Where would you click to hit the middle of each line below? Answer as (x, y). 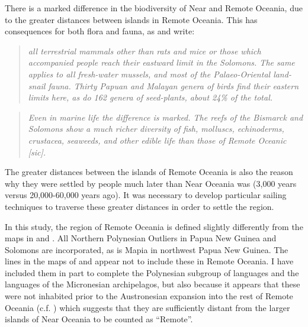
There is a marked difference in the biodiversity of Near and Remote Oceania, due (154, 8)
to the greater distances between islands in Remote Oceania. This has (131, 19)
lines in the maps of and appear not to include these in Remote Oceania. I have (149, 261)
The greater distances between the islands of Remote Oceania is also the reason (149, 172)
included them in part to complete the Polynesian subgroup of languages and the (152, 272)
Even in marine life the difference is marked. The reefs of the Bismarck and (166, 117)
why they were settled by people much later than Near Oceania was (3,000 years (151, 183)
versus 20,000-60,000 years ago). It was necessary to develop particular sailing (146, 195)
